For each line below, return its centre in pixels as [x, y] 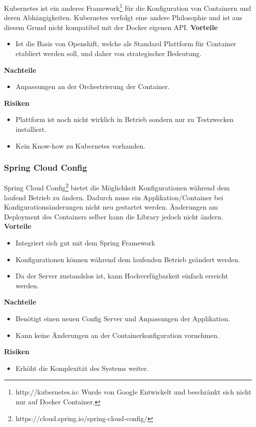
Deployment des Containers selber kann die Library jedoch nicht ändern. [114, 216]
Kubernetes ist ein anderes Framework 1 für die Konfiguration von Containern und [128, 7]
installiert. [31, 129]
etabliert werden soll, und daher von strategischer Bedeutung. [109, 53]
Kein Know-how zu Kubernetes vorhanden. [80, 145]
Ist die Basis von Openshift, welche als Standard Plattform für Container [126, 44]
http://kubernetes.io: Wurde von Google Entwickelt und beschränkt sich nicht [133, 392]
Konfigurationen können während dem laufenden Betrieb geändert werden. [128, 259]
